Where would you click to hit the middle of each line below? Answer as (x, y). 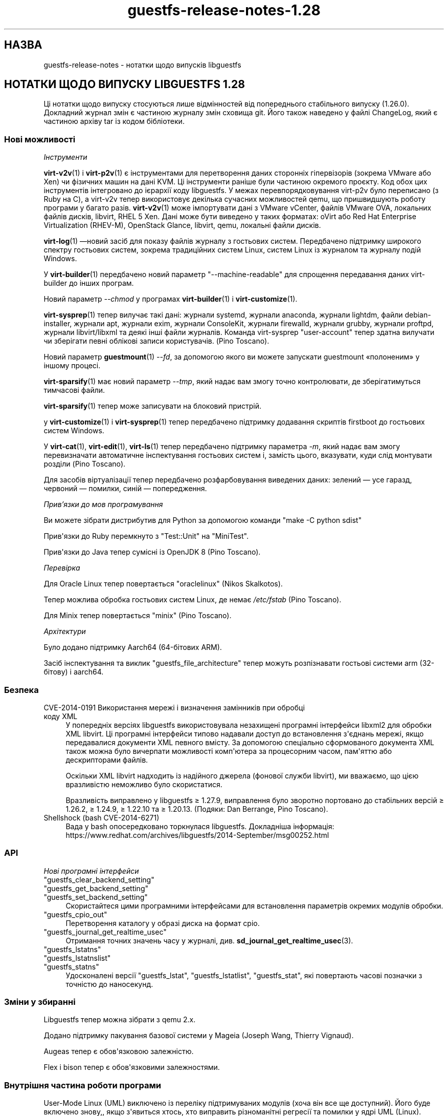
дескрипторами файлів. (107, 760)
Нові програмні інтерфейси (91, 871)
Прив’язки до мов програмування (103, 504)
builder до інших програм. (89, 283)
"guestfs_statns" (71, 966)
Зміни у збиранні (40, 1002)
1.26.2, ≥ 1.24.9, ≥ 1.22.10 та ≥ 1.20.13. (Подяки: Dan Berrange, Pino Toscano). (197, 809)
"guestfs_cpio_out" (75, 914)
